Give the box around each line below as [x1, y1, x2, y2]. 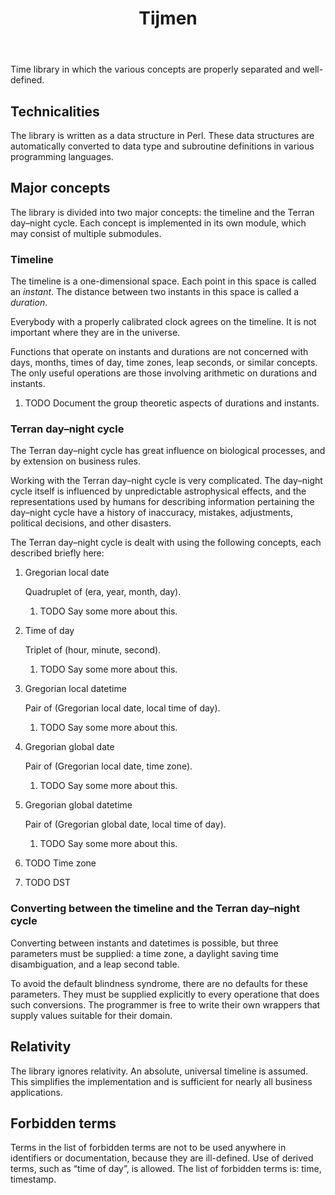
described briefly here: [10, 547, 105, 559]
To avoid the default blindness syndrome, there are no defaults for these [10, 977, 308, 989]
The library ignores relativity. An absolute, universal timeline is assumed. [10, 1065, 309, 1077]
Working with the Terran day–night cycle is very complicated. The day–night [10, 475, 323, 487]
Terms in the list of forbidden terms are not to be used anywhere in [10, 1142, 287, 1154]
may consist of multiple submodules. [10, 227, 162, 239]
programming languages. [10, 151, 114, 162]
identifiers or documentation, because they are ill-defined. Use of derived [10, 1152, 314, 1164]
